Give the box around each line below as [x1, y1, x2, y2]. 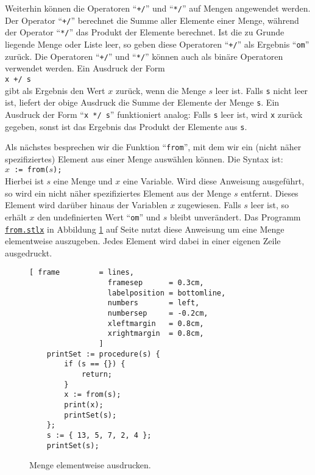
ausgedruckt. [5, 246, 52, 259]
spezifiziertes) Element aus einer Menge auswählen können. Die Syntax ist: [5, 152, 283, 165]
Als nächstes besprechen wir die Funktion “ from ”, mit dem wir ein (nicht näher [5, 140, 302, 153]
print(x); [64, 400, 104, 409]
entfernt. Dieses [241, 186, 299, 199]
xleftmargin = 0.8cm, [107, 319, 204, 328]
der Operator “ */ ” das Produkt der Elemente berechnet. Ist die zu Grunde [5, 26, 285, 38]
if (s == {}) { [64, 360, 126, 369]
